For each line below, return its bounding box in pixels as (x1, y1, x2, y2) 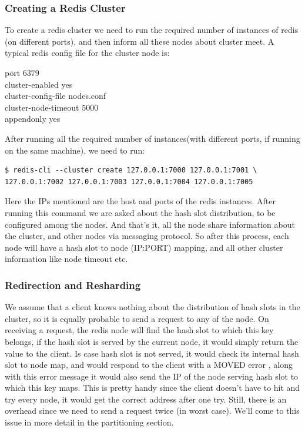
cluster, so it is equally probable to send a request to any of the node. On (5, 312, 269, 324)
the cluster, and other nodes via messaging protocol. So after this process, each (5, 230, 289, 242)
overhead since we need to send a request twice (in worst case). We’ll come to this (5, 404, 300, 417)
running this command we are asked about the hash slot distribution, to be (5, 206, 276, 218)
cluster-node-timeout (5, 101, 79, 113)
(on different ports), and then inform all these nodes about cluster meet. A (5, 35, 274, 47)
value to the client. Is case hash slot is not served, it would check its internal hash (5, 347, 299, 359)
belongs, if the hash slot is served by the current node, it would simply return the (5, 335, 299, 347)
